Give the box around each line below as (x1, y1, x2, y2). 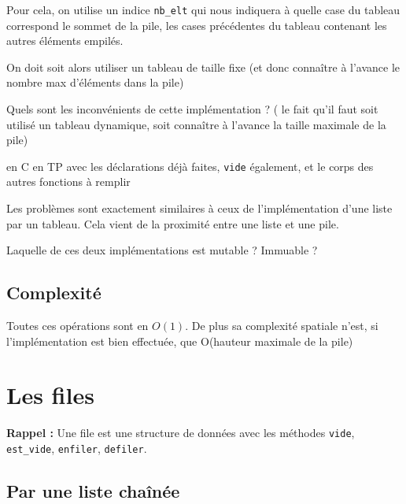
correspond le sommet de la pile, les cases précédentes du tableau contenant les (6, 17, 387, 33)
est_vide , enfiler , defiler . (6, 440, 147, 457)
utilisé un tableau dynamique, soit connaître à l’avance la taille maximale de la (6, 116, 386, 132)
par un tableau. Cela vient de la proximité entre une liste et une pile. (6, 215, 339, 232)
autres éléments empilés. (6, 32, 124, 49)
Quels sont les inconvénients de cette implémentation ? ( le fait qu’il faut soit (6, 101, 378, 117)
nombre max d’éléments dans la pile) (6, 74, 184, 91)
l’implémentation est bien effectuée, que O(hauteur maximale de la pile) (6, 332, 353, 349)
